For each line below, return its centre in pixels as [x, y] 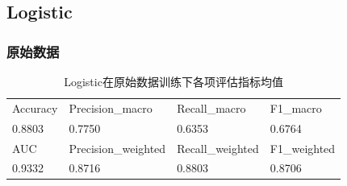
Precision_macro [111, 107]
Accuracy [35, 107]
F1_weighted [303, 148]
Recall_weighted [218, 148]
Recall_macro [211, 107]
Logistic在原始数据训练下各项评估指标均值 [173, 81]
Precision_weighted [117, 148]
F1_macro [296, 107]
